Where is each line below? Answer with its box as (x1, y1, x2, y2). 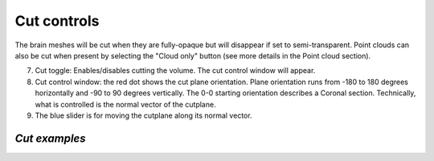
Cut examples (14, 131, 86, 145)
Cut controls (14, 12, 100, 30)
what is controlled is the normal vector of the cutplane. (35, 99, 216, 109)
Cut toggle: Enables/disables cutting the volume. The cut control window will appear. (35, 66, 316, 75)
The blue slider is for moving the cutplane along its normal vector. (35, 111, 252, 120)
